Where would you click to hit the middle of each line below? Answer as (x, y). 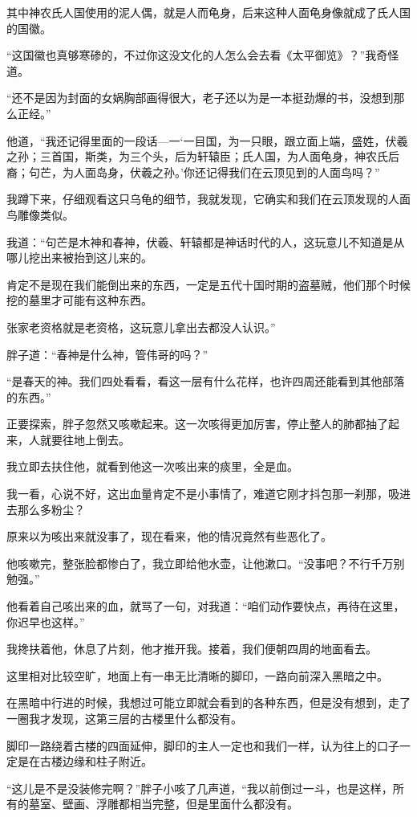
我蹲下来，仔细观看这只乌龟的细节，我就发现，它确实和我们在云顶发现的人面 (208, 199)
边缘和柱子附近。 (107, 761)
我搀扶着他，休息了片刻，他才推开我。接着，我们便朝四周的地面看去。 (192, 649)
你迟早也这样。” (46, 621)
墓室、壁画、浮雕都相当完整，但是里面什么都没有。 (163, 804)
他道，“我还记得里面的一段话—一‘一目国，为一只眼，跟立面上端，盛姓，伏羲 (207, 140)
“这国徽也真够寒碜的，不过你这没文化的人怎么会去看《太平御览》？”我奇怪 (203, 55)
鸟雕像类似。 (40, 214)
